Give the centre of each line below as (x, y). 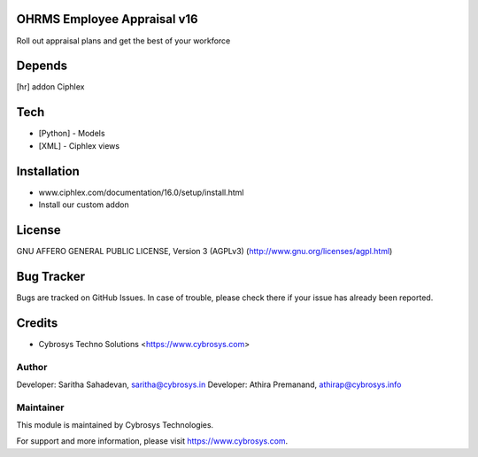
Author (32, 367)
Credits (37, 323)
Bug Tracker (51, 276)
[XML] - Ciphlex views (79, 145)
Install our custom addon (84, 205)
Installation (48, 171)
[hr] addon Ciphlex (50, 87)
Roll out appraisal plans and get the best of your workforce (123, 41)
